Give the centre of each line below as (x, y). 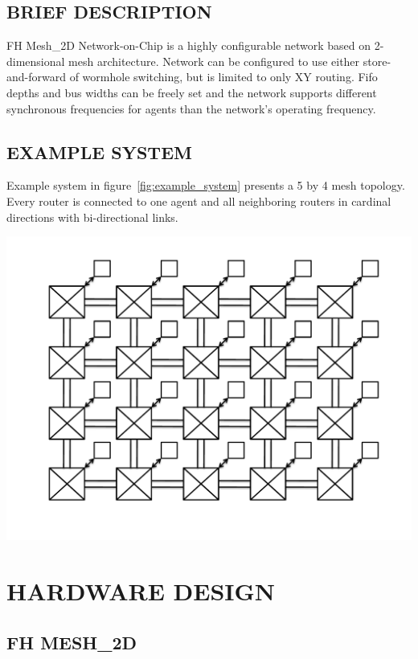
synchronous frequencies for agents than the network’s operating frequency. (191, 108)
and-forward (36, 77)
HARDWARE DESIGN (141, 590)
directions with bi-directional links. (92, 217)
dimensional (36, 61)
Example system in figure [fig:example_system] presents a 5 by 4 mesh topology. (206, 185)
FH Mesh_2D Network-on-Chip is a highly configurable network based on (189, 45)
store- (377, 61)
